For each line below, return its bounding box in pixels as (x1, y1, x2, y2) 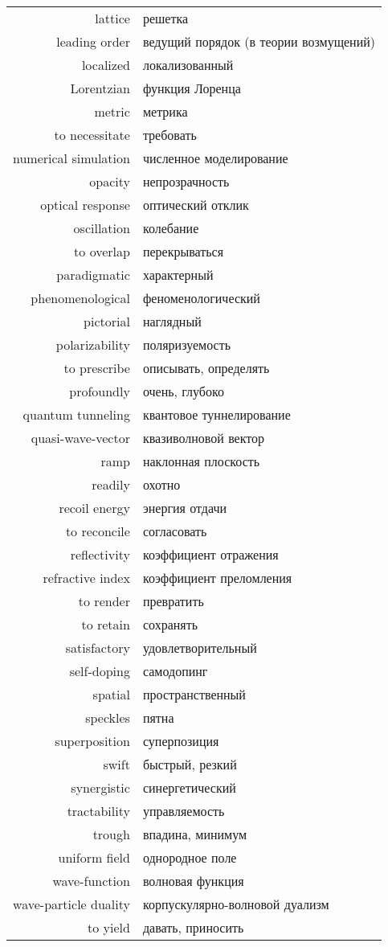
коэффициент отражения (142, 545, 279, 564)
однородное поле (142, 848, 237, 867)
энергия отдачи (142, 498, 227, 517)
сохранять (142, 615, 198, 633)
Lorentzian (70, 79, 130, 97)
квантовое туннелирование (142, 405, 291, 424)
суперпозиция (142, 732, 219, 750)
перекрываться (142, 242, 223, 260)
